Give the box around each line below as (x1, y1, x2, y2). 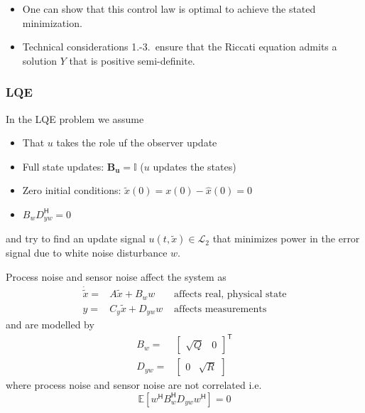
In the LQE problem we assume (6, 111, 144, 126)
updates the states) (153, 159, 236, 173)
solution (22, 53, 58, 68)
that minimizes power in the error (212, 231, 360, 246)
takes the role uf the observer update (56, 135, 217, 150)
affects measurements (174, 304, 267, 314)
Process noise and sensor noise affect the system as (6, 269, 227, 284)
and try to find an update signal (6, 231, 146, 246)
